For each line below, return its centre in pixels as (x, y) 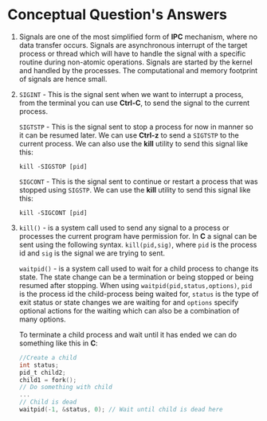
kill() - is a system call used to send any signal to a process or (124, 228)
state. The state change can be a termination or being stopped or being (136, 277)
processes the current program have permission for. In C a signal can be (138, 236)
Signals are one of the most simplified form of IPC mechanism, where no (138, 37)
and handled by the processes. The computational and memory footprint (138, 70)
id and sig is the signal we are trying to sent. (92, 253)
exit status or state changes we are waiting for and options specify (129, 302)
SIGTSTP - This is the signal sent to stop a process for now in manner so (136, 127)
